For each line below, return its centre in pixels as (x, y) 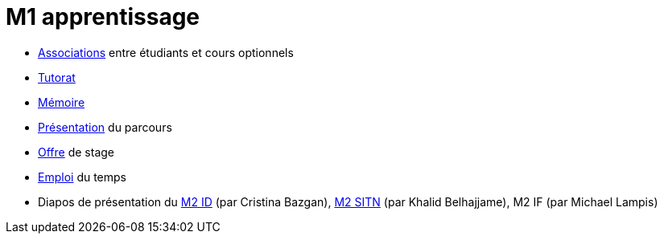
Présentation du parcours (105, 127)
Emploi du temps (82, 177)
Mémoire (62, 102)
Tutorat (57, 77)
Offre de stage (76, 152)
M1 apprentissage (103, 17)
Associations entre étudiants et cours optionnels (166, 52)
